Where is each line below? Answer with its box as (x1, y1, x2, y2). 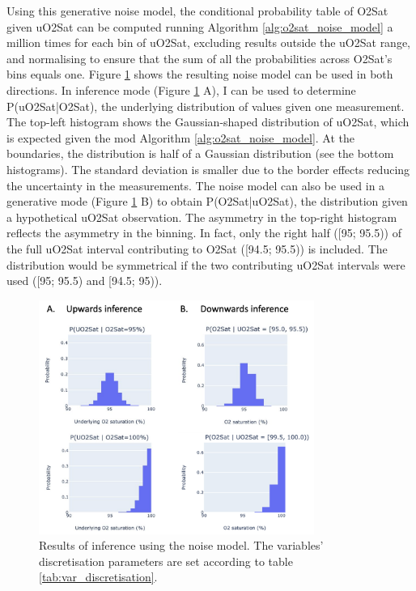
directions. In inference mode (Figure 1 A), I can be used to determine (6, 81, 356, 98)
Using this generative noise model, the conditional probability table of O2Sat (6, 2, 388, 19)
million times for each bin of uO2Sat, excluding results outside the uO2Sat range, (6, 34, 411, 51)
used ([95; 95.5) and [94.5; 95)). (6, 272, 163, 289)
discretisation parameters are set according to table (39, 552, 293, 569)
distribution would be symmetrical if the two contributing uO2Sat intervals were (6, 256, 405, 273)
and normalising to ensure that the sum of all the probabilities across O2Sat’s (6, 49, 393, 66)
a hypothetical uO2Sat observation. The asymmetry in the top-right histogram (6, 208, 397, 225)
